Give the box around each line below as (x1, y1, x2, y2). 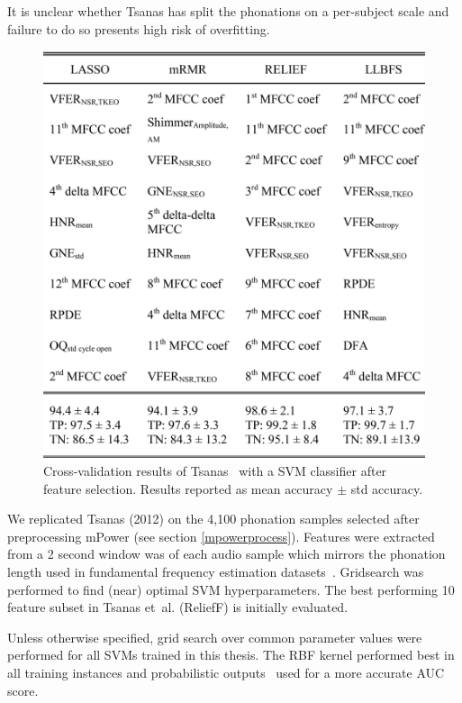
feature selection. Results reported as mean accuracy (43, 479, 333, 498)
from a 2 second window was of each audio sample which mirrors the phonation (7, 544, 446, 563)
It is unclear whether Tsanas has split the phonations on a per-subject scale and (7, 2, 449, 20)
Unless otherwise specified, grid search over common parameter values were (7, 627, 422, 646)
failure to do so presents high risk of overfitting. (7, 19, 270, 38)
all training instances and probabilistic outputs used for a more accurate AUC (7, 662, 445, 681)
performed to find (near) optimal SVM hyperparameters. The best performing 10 (7, 580, 455, 598)
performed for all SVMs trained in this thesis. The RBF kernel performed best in (7, 645, 455, 664)
